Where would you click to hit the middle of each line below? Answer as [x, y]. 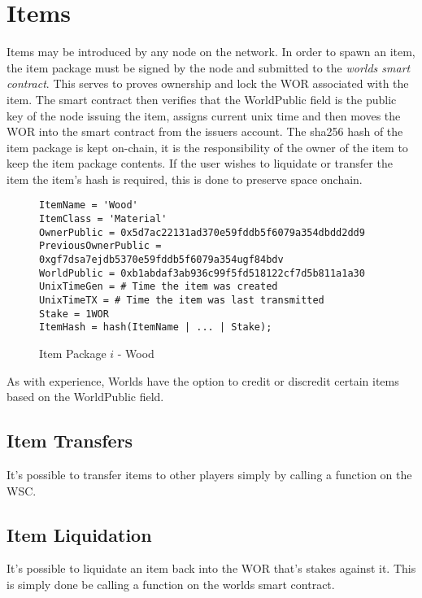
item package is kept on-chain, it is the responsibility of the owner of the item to [207, 147]
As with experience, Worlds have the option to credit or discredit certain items [203, 380]
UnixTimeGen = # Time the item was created [159, 287]
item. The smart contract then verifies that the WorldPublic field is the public [202, 99]
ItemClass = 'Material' [103, 219]
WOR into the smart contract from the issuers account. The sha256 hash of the [205, 131]
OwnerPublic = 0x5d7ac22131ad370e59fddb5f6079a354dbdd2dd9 [202, 232]
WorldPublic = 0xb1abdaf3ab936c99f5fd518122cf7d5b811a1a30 [202, 273]
